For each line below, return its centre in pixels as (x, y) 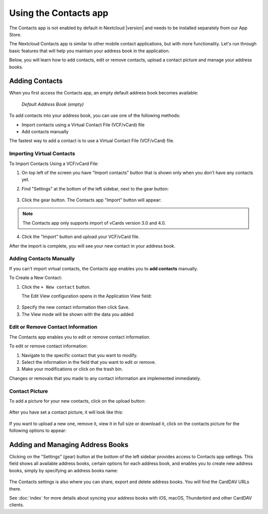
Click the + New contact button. (56, 287)
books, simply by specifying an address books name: (64, 470)
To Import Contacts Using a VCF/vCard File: (54, 164)
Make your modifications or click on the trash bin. (72, 369)
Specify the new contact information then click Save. (76, 307)
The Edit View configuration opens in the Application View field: (87, 296)
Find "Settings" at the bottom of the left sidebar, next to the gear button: (95, 188)
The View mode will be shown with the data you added (78, 314)
